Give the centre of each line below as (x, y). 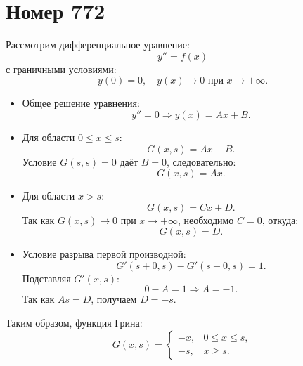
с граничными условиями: (61, 68)
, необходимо (206, 220)
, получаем (114, 299)
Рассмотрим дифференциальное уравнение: (98, 45)
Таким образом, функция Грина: (74, 323)
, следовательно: (201, 161)
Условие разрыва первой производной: (104, 254)
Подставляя (46, 278)
